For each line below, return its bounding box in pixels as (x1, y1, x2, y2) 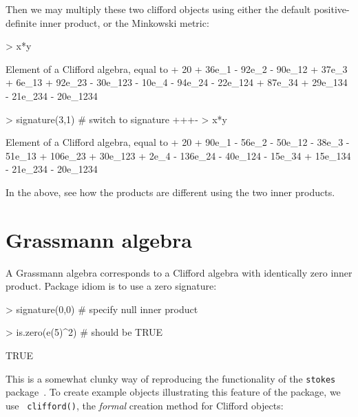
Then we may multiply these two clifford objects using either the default (6, 2, 311, 16)
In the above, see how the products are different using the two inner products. (6, 184, 335, 199)
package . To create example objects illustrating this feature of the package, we (6, 385, 341, 399)
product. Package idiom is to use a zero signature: (6, 279, 217, 293)
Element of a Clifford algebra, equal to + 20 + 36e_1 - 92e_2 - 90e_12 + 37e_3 (6, 61, 348, 76)
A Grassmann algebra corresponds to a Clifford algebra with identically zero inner (6, 265, 352, 279)
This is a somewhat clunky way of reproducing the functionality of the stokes (6, 371, 336, 385)
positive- (313, 2, 350, 16)
